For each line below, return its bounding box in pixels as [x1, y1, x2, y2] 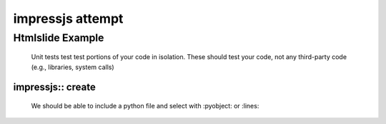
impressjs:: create [13, 81, 96, 93]
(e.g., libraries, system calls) [31, 63, 114, 71]
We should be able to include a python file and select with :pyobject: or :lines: [31, 102, 259, 110]
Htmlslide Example [13, 31, 104, 44]
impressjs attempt [13, 11, 124, 26]
